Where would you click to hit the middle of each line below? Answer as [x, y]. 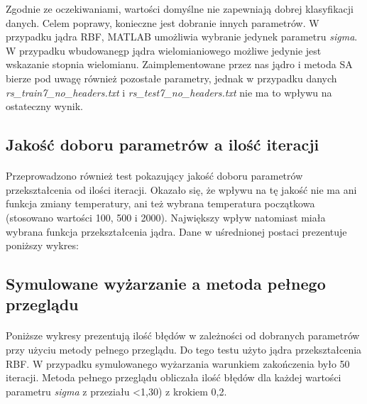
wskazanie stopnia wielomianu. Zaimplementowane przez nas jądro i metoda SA [179, 64]
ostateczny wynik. [44, 106]
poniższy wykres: [42, 245]
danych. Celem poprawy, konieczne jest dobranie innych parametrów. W [163, 22]
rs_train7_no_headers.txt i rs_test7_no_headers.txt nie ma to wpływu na [169, 92]
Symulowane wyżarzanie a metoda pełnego [166, 284]
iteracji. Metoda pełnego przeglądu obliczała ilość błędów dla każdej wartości [174, 377]
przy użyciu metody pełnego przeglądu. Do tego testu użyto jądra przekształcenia [184, 350]
